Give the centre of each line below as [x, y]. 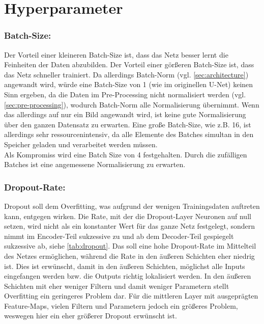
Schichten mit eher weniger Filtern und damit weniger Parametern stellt [117, 286]
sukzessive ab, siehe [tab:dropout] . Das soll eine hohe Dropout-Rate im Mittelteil [130, 246]
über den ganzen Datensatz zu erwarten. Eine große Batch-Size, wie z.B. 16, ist [128, 124]
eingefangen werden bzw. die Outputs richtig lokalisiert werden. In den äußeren [128, 276]
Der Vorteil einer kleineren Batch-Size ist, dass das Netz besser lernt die [116, 54]
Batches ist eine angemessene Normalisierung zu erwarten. [95, 164]
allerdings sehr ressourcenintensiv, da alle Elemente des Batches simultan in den [129, 134]
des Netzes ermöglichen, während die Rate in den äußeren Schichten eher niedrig [129, 255]
